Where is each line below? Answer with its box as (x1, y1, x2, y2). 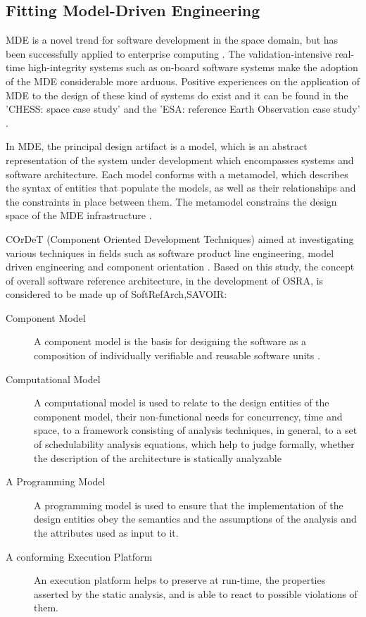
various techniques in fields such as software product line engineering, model (6, 245, 334, 260)
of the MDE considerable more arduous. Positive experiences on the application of (6, 73, 360, 88)
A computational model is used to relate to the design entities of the (34, 395, 329, 410)
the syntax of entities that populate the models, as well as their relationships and (6, 180, 356, 195)
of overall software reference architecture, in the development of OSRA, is (6, 273, 323, 287)
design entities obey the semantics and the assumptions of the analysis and (34, 511, 357, 526)
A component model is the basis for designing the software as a (34, 334, 307, 349)
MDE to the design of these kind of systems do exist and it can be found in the (6, 87, 348, 102)
